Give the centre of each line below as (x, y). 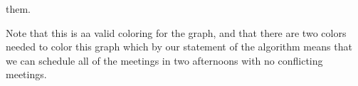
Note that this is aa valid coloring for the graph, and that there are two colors (176, 32)
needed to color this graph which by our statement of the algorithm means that (179, 47)
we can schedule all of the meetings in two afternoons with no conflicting (164, 60)
